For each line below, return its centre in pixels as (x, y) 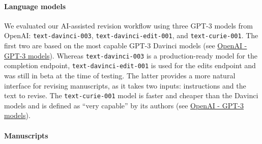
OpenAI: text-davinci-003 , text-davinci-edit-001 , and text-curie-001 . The (131, 35)
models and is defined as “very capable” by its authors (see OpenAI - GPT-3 (124, 105)
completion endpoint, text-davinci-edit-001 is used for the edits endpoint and (130, 65)
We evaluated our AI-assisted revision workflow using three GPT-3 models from (128, 25)
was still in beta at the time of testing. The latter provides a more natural (120, 75)
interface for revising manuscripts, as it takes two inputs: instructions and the (125, 85)
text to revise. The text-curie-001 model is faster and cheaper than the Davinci (131, 95)
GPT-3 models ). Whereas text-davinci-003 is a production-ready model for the (131, 55)
